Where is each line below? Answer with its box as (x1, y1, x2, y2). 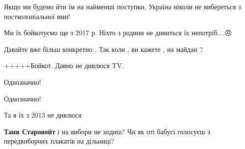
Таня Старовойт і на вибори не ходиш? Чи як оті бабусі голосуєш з (4, 126, 210, 136)
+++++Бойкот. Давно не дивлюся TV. (4, 60, 124, 71)
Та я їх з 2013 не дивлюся (4, 110, 82, 120)
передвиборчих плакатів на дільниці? (4, 136, 115, 146)
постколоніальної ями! (4, 11, 70, 21)
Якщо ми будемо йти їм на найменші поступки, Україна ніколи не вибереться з (4, 1, 241, 11)
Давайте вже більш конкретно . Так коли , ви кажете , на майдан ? (4, 44, 203, 54)
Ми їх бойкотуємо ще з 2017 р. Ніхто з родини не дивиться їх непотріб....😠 (4, 27, 232, 38)
